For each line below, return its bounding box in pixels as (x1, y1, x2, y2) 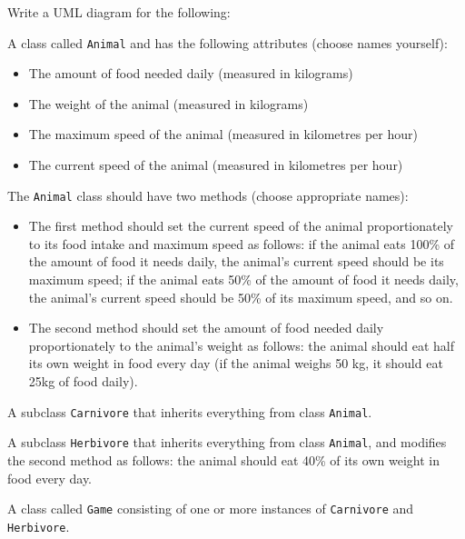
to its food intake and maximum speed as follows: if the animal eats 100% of (28, 234, 454, 253)
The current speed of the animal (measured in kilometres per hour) (28, 155, 403, 175)
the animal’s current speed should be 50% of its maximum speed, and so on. (28, 287, 453, 306)
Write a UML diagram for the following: (7, 3, 231, 21)
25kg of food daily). (28, 372, 138, 391)
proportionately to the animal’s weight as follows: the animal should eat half (28, 335, 455, 354)
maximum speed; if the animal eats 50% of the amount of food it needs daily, (28, 270, 459, 289)
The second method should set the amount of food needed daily (28, 318, 384, 337)
